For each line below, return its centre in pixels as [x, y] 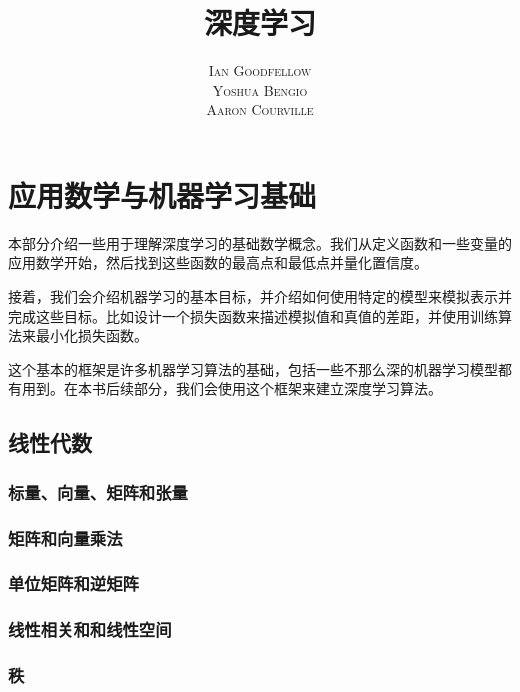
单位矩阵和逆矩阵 [73, 583]
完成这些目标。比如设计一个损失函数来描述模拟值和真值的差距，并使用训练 [253, 315]
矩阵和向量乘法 [65, 537]
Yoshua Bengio [260, 89]
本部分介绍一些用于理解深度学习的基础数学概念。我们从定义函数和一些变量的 [260, 242]
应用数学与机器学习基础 [162, 194]
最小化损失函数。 [91, 335]
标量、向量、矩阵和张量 [98, 491]
